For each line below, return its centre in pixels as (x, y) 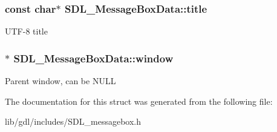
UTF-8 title (26, 31)
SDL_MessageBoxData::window (93, 58)
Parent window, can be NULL (60, 81)
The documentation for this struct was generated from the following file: (139, 101)
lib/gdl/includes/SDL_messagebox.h (73, 121)
